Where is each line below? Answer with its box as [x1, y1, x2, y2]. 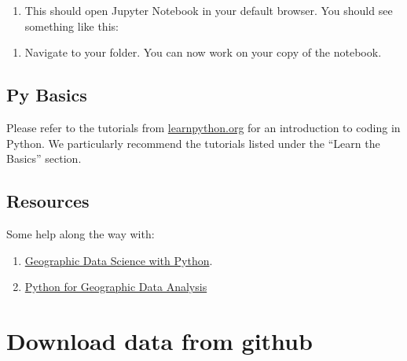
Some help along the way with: [6, 225, 155, 241]
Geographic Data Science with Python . [24, 252, 213, 268]
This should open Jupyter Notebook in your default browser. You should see [24, 2, 393, 18]
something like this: [24, 17, 119, 34]
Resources [6, 189, 90, 213]
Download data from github [6, 324, 313, 356]
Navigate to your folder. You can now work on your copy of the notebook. [24, 44, 382, 61]
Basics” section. [6, 150, 82, 167]
